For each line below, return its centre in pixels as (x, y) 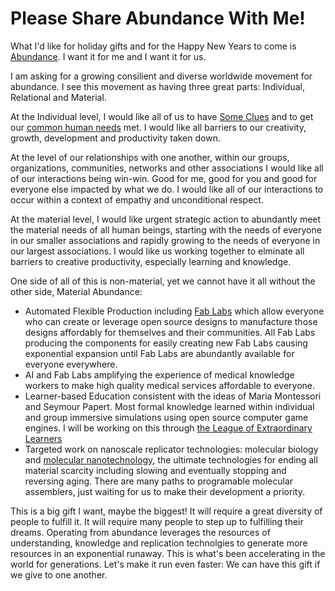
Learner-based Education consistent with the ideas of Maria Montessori (173, 396)
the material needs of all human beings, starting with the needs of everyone (166, 229)
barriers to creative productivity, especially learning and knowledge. (151, 261)
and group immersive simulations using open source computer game (166, 417)
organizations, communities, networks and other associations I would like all (167, 168)
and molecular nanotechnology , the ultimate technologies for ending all (171, 459)
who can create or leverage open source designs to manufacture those (171, 321)
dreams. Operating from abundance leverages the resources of (140, 532)
